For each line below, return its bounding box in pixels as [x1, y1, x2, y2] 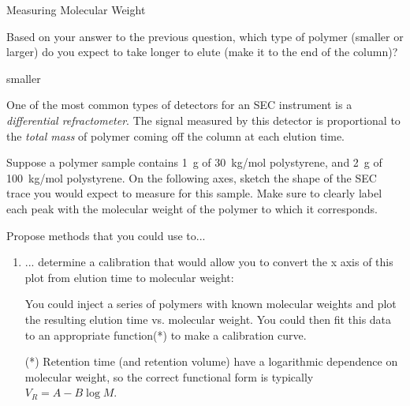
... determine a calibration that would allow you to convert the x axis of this [24, 254, 393, 270]
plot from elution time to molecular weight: [24, 269, 234, 285]
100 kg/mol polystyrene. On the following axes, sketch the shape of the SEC [6, 169, 377, 186]
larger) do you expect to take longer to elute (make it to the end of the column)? [6, 43, 398, 60]
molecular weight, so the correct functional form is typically [24, 368, 314, 385]
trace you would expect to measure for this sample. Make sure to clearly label [6, 185, 382, 201]
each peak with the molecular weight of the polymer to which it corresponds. [6, 200, 378, 216]
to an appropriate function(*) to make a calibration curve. [24, 326, 307, 343]
